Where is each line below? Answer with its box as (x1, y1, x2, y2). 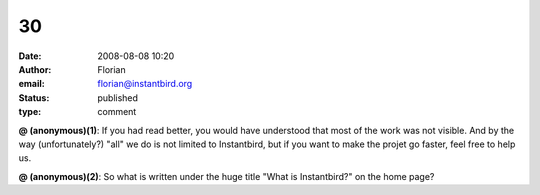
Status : (18, 91, 50, 104)
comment (97, 106, 137, 118)
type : (18, 106, 42, 118)
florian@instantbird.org (97, 78, 193, 90)
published (97, 91, 139, 104)
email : (18, 78, 45, 90)
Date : (18, 50, 42, 62)
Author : (18, 63, 52, 75)
